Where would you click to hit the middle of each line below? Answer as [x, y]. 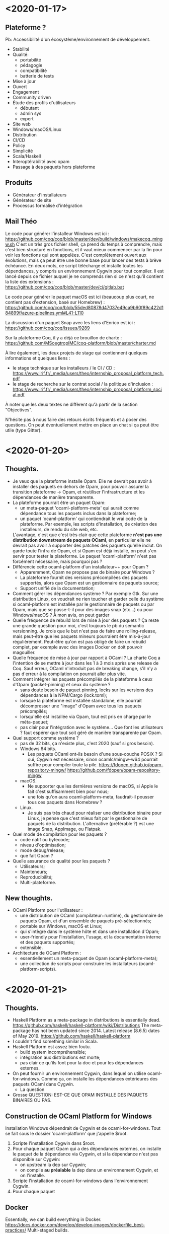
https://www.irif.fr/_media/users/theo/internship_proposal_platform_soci [87, 389]
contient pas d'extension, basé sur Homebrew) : [55, 302]
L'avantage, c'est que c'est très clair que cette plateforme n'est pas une [87, 535]
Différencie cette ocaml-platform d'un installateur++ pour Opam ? [80, 566]
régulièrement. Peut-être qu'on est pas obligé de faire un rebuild [79, 641]
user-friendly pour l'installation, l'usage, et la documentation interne [90, 937]
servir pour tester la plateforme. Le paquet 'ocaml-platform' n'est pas [84, 556]
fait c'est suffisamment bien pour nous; [68, 791]
